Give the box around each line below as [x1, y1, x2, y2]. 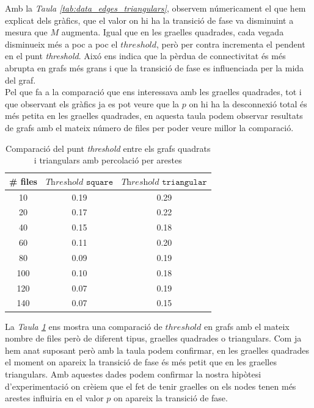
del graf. [5, 73, 36, 86]
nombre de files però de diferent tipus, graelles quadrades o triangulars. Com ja [5, 332, 302, 345]
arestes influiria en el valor [5, 392, 104, 404]
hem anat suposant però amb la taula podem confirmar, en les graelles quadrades [5, 343, 309, 356]
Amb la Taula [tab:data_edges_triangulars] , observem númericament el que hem [5, 2, 306, 14]
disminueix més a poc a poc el [5, 37, 118, 50]
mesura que [5, 26, 48, 38]
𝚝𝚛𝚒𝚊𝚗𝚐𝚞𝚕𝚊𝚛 [162, 177, 207, 187]
